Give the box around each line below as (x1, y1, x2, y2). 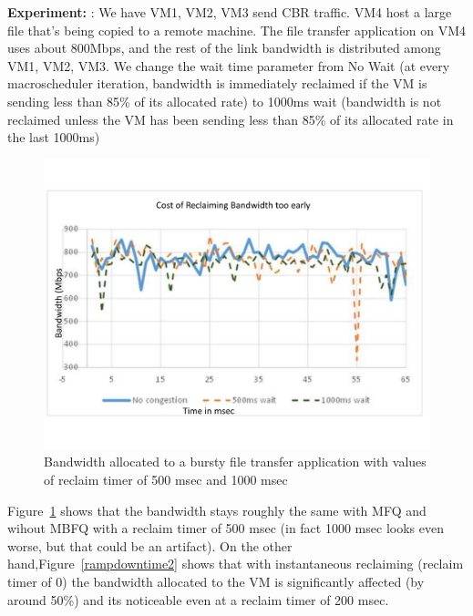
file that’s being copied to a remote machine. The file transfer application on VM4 (7, 20, 467, 39)
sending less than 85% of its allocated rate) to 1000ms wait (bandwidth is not (7, 91, 442, 110)
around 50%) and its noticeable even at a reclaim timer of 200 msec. (7, 590, 389, 609)
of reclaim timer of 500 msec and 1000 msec (44, 469, 288, 488)
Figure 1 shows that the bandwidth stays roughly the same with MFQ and (7, 500, 427, 519)
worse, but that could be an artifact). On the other (7, 536, 293, 555)
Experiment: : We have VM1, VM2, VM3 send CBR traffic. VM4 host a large (7, 3, 452, 21)
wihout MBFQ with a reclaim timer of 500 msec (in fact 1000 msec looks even (7, 518, 444, 538)
